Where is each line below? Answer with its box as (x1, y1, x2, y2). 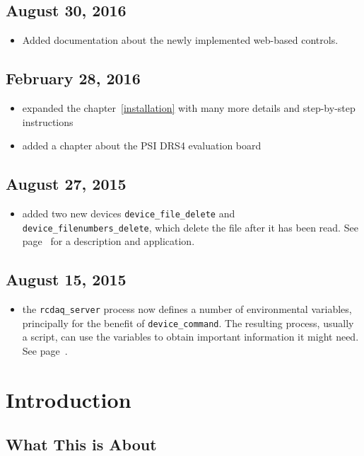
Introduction (6, 384, 131, 414)
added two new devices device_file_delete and (22, 205, 235, 220)
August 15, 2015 (6, 268, 127, 290)
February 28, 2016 (6, 67, 141, 89)
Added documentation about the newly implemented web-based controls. (22, 33, 339, 47)
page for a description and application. (22, 234, 195, 249)
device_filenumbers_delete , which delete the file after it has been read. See (22, 220, 358, 234)
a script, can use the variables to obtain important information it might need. (22, 329, 359, 344)
